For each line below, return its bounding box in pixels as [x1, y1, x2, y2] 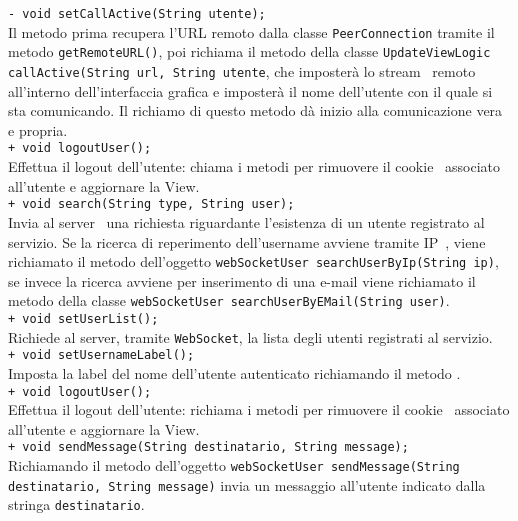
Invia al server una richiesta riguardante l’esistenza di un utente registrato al [8, 211, 485, 232]
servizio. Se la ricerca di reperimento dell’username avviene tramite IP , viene [8, 231, 486, 252]
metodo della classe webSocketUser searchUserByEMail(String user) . [8, 290, 450, 311]
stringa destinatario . [8, 494, 145, 515]
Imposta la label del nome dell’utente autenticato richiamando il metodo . [8, 362, 461, 383]
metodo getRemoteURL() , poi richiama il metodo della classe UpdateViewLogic [8, 41, 491, 62]
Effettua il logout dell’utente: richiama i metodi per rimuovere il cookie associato [8, 399, 510, 420]
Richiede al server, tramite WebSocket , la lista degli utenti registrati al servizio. [8, 326, 493, 347]
